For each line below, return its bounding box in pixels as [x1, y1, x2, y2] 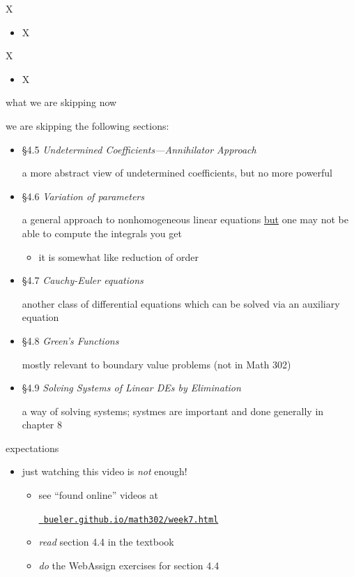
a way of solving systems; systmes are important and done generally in [22, 403, 324, 418]
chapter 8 [22, 417, 63, 432]
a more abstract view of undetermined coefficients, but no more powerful [22, 165, 333, 180]
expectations [6, 440, 59, 455]
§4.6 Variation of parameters [22, 188, 144, 203]
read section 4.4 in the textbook [38, 534, 174, 549]
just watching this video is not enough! [22, 464, 187, 479]
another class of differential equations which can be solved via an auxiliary [22, 296, 340, 310]
